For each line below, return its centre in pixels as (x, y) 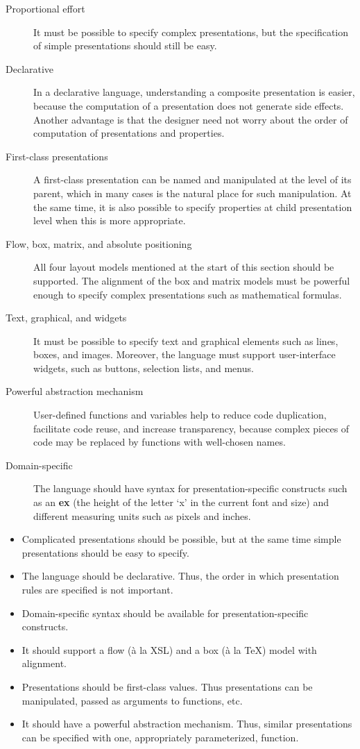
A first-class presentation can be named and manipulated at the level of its (192, 179)
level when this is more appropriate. (110, 220)
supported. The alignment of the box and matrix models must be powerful (192, 280)
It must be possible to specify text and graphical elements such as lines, (186, 340)
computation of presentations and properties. (129, 133)
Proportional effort (45, 8)
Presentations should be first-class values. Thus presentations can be (167, 686)
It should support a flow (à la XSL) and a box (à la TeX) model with (169, 649)
